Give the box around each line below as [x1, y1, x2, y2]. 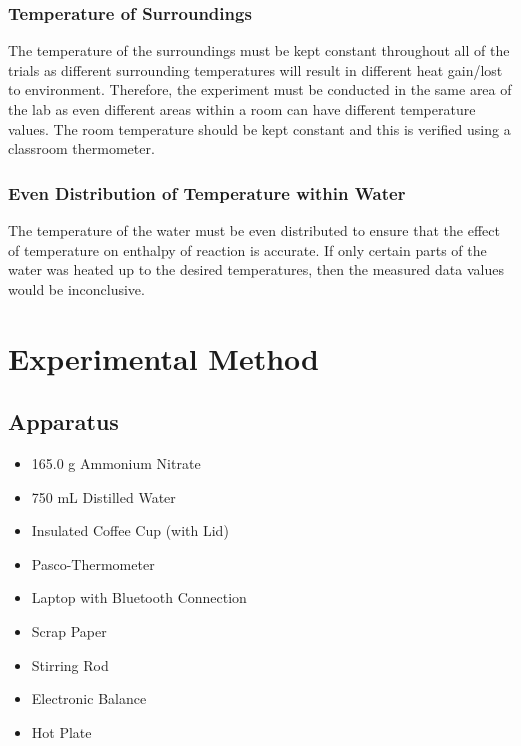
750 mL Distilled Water [31, 486, 176, 507]
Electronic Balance [31, 688, 147, 709]
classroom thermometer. [8, 138, 155, 159]
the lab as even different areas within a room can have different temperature [8, 99, 476, 119]
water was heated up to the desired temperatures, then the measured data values [8, 259, 504, 280]
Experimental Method [8, 337, 319, 378]
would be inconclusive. [8, 278, 145, 299]
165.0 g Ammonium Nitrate [31, 452, 201, 473]
